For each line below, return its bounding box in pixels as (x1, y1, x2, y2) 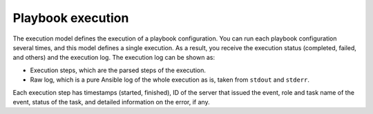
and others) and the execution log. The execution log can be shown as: (12, 54, 216, 62)
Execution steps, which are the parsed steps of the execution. (30, 66, 207, 74)
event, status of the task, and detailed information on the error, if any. (12, 98, 210, 106)
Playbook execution (12, 10, 129, 25)
